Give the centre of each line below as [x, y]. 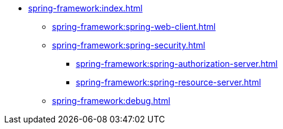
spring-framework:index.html [85, 8]
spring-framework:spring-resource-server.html [169, 82]
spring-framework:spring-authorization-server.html [177, 64]
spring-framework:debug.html [111, 101]
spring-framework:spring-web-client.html [134, 27]
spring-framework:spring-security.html [129, 45]
